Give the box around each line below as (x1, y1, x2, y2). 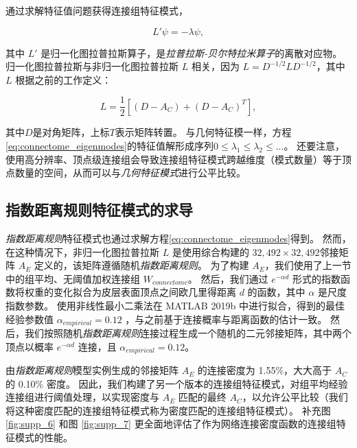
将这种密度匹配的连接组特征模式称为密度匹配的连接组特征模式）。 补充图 (5, 403, 331, 417)
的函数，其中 (247, 285, 306, 299)
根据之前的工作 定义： (15, 72, 112, 86)
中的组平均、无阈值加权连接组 (5, 271, 140, 285)
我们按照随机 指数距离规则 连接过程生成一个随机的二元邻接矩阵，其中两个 (24, 326, 352, 340)
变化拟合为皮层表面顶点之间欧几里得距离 (53, 285, 236, 299)
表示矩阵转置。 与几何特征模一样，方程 (115, 125, 292, 139)
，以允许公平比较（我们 (242, 390, 348, 404)
